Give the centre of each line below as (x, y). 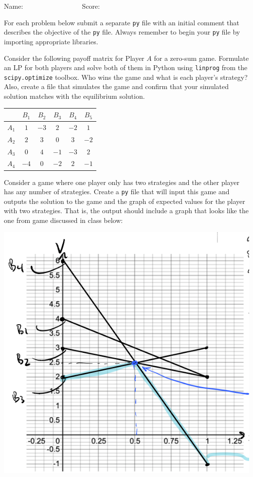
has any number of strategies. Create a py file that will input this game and (117, 192)
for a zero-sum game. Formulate (201, 58)
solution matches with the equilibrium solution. (74, 96)
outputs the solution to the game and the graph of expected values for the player (125, 201)
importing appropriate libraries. (51, 41)
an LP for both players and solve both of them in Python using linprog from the (126, 67)
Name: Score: (52, 6)
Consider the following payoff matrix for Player (74, 58)
